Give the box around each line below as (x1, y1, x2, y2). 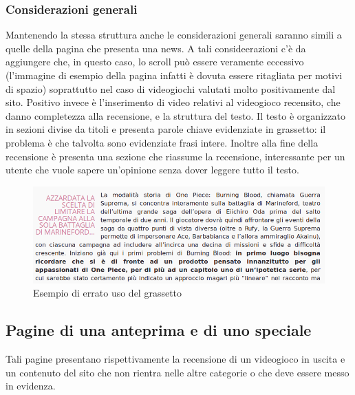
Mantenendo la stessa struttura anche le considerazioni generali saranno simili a (6, 28, 342, 42)
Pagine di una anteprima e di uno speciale (6, 319, 312, 341)
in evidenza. (6, 378, 56, 393)
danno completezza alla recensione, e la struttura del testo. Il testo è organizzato (6, 108, 345, 122)
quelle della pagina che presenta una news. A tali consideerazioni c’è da (6, 41, 306, 55)
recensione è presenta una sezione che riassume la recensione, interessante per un (6, 149, 345, 163)
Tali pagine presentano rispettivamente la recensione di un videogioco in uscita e (6, 351, 345, 365)
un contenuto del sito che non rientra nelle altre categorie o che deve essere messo (6, 365, 349, 379)
